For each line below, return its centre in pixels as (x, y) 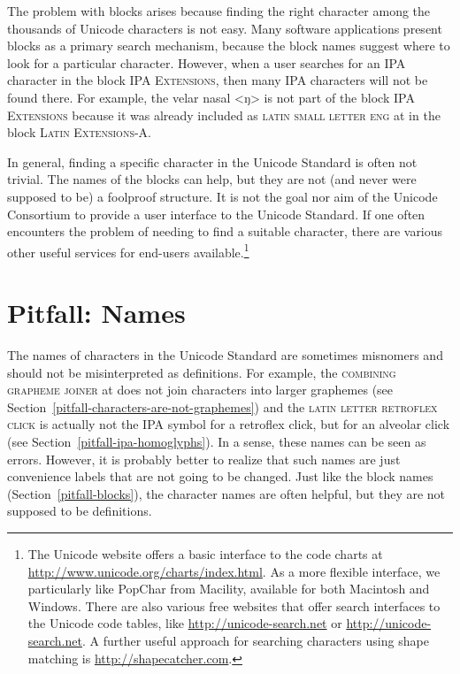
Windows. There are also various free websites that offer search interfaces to (234, 605)
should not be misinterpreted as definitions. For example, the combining (202, 372)
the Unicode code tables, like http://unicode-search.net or (185, 623)
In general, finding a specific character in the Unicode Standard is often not (212, 161)
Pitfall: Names (96, 313)
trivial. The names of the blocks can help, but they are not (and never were (212, 179)
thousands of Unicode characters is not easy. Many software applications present (225, 28)
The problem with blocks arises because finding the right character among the (219, 11)
